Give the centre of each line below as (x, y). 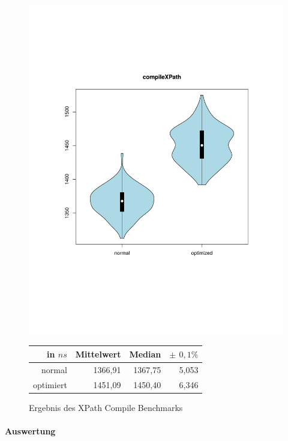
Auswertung (30, 430)
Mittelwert (98, 354)
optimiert (50, 384)
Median (145, 354)
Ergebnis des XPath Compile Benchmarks (106, 407)
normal (54, 369)
